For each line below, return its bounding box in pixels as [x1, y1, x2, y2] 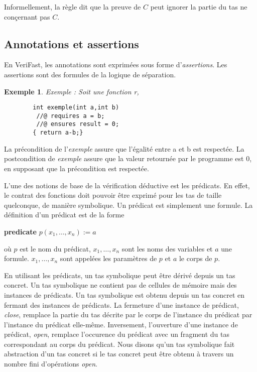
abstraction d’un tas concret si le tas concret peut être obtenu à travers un [4, 348, 234, 359]
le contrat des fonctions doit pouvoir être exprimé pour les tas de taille [4, 190, 222, 200]
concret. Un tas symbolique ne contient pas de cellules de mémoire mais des [4, 280, 237, 290]
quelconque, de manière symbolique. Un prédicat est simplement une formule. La [4, 199, 253, 210]
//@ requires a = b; [36, 112, 105, 119]
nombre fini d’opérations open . [4, 358, 97, 369]
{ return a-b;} [33, 129, 83, 137]
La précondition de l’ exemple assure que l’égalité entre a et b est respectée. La [4, 143, 244, 154]
